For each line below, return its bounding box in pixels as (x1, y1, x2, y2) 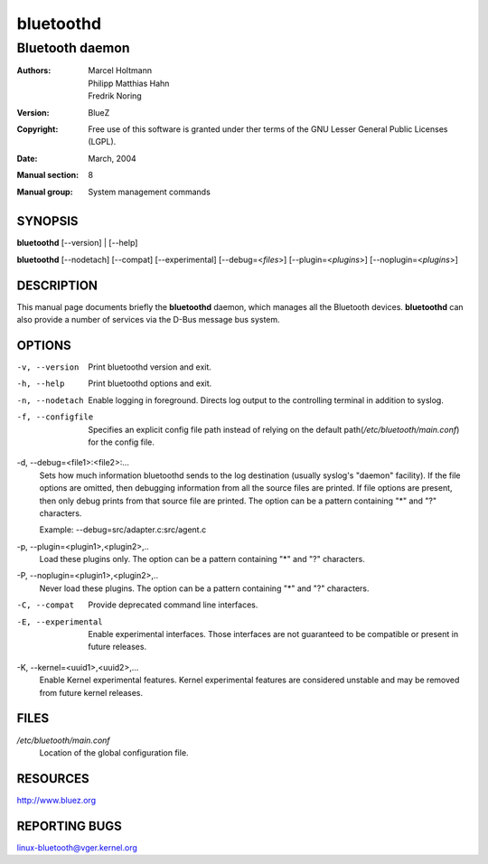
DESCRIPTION (16, 277, 99, 293)
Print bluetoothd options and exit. (88, 378, 212, 389)
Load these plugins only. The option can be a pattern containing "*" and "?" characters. (39, 554, 365, 565)
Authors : (16, 65, 52, 76)
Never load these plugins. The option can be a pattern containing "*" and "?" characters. (39, 583, 370, 594)
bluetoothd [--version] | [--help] (16, 238, 138, 249)
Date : (16, 153, 38, 164)
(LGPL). (88, 136, 117, 147)
